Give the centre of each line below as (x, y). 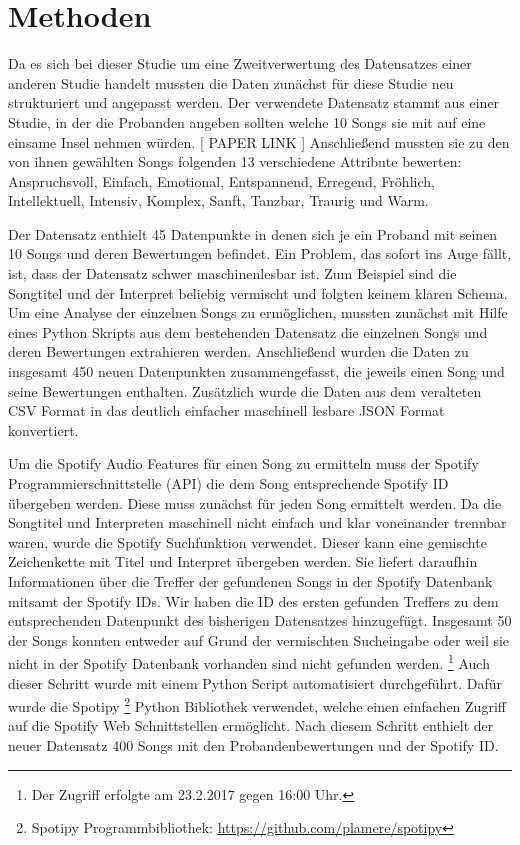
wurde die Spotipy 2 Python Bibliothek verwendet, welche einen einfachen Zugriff (257, 704)
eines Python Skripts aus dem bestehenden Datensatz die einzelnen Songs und (248, 331)
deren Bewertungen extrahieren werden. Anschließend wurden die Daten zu (238, 351)
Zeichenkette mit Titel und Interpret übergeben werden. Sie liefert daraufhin (243, 561)
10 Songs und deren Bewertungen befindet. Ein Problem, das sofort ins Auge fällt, (260, 253)
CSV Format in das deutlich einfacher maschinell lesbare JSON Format (226, 410)
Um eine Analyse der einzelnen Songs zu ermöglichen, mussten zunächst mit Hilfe (258, 312)
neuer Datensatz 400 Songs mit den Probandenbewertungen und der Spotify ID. (253, 745)
